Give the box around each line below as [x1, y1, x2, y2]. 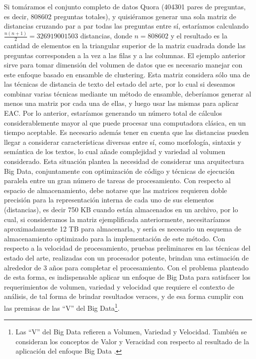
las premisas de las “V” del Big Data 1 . [4, 301, 120, 313]
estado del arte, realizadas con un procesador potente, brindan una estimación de [4, 252, 249, 262]
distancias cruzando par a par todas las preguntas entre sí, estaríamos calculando [4, 21, 249, 31]
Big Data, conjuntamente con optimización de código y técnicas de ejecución [4, 165, 235, 176]
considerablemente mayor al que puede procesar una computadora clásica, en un [4, 117, 246, 128]
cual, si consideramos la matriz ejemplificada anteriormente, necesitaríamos [4, 214, 230, 224]
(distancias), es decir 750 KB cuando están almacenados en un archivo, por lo [4, 204, 238, 215]
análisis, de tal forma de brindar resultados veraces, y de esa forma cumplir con [4, 291, 244, 301]
